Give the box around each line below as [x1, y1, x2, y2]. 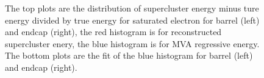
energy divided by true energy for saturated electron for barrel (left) [5, 13, 260, 26]
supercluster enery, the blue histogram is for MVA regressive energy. [5, 37, 260, 50]
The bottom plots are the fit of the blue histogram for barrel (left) [5, 49, 253, 62]
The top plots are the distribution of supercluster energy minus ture [5, 2, 259, 14]
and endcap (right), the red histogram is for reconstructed [5, 25, 222, 38]
